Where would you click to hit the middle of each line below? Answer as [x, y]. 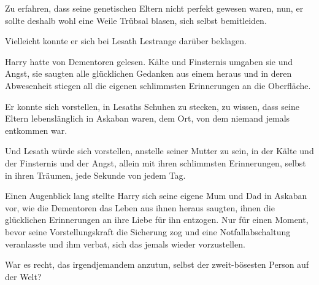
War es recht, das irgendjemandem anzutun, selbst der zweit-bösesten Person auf [157, 264]
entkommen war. [36, 130]
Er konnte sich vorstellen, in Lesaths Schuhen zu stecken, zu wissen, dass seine [152, 106]
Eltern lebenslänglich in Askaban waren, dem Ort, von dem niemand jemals [148, 118]
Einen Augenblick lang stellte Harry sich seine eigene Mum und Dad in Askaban [156, 196]
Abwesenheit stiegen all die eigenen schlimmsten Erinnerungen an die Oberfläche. [158, 85]
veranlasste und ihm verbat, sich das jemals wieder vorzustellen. [125, 244]
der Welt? [23, 276]
